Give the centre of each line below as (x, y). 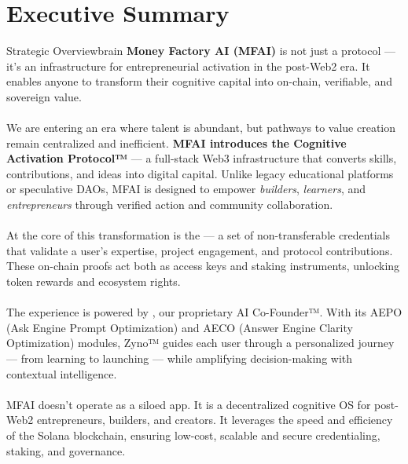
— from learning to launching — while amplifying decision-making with (180, 358)
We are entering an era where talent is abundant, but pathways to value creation (201, 128)
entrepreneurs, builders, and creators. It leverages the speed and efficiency (215, 420)
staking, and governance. (66, 450)
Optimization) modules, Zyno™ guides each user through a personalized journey (200, 343)
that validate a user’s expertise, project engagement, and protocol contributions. (200, 250)
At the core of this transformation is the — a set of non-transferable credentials (198, 235)
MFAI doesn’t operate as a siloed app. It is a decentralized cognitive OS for (189, 404)
